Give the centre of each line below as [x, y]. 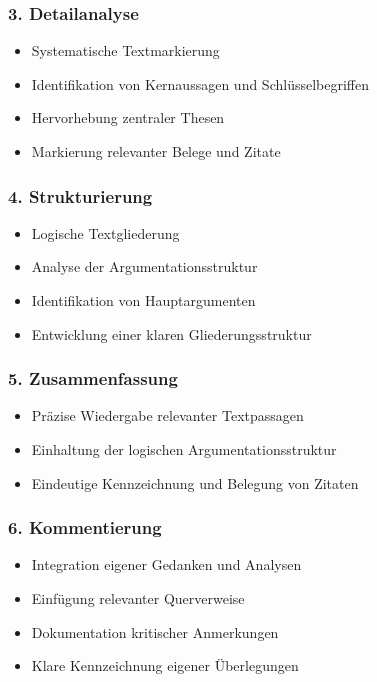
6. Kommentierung [85, 527]
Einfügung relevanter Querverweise [138, 598]
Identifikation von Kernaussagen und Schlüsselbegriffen [200, 83]
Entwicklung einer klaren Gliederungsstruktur [171, 333]
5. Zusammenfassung [93, 378]
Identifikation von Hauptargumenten [143, 300]
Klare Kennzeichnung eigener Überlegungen [165, 665]
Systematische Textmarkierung [125, 50]
